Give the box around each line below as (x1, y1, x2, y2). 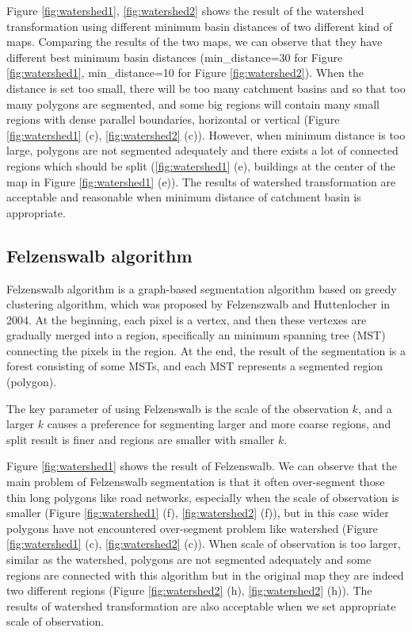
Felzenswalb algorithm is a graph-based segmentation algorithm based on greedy (6, 280, 397, 297)
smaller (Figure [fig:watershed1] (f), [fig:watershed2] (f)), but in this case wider (6, 504, 389, 521)
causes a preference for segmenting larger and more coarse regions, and (47, 416, 391, 432)
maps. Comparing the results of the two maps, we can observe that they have (6, 33, 383, 50)
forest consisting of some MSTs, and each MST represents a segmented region (6, 358, 383, 374)
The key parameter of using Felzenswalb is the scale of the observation (6, 400, 349, 416)
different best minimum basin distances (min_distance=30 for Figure (6, 48, 343, 65)
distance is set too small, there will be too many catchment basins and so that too (6, 79, 406, 96)
